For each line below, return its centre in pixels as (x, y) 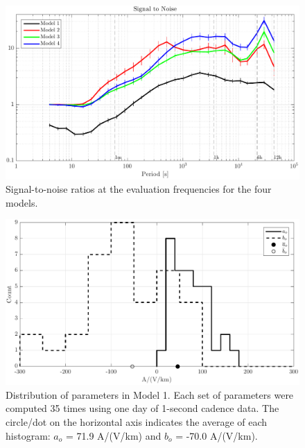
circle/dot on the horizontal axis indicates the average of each (137, 421)
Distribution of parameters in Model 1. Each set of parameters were (150, 394)
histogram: (28, 435)
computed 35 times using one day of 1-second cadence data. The (142, 408)
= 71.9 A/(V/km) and (113, 435)
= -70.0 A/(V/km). (217, 435)
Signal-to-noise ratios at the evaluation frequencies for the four (139, 189)
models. (22, 202)
